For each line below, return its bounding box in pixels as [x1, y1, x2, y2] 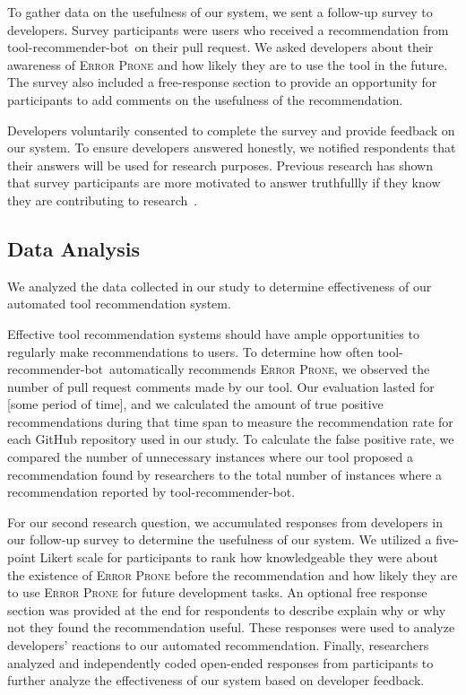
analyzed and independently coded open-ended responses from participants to [7, 653, 434, 672]
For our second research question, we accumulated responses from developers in [7, 512, 443, 531]
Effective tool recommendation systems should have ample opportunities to [7, 324, 419, 343]
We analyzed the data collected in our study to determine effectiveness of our [7, 276, 432, 295]
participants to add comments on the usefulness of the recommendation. [7, 90, 403, 109]
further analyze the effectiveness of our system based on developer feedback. [7, 671, 425, 690]
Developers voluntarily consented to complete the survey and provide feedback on [7, 120, 455, 139]
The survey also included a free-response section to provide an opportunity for [7, 73, 437, 91]
